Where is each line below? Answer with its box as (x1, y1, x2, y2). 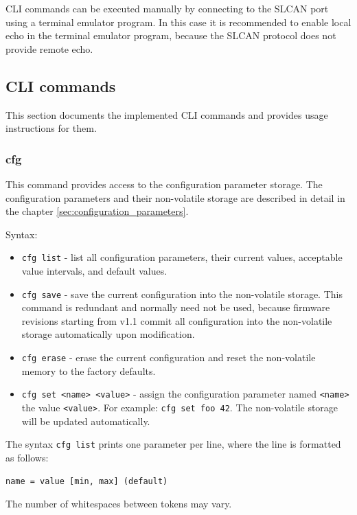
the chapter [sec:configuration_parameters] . (5, 204, 189, 218)
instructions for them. (5, 121, 97, 135)
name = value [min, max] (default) (5, 477, 168, 487)
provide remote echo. (5, 41, 93, 56)
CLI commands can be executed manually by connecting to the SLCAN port (5, 1, 329, 15)
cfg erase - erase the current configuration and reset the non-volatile (21, 350, 316, 365)
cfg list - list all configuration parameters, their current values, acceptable (21, 250, 343, 264)
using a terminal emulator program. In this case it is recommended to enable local (5, 14, 352, 29)
